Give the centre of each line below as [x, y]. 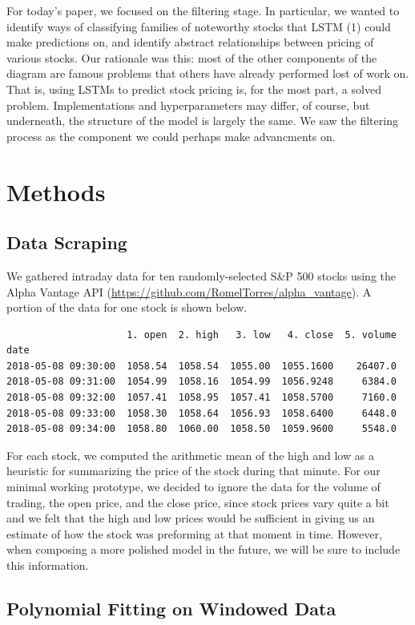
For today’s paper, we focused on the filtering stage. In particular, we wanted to [203, 10]
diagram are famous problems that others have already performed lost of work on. [208, 73]
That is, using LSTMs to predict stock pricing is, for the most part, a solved [194, 89]
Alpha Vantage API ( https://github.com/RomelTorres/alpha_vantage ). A [189, 291]
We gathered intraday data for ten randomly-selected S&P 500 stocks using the [201, 275]
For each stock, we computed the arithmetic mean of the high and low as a [190, 455]
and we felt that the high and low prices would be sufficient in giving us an [191, 518]
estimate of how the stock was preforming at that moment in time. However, [194, 533]
